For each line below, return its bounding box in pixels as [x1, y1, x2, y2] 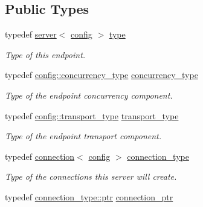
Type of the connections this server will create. [5, 170, 177, 183]
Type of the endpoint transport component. [5, 130, 162, 142]
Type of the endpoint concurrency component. [5, 88, 173, 101]
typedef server [5, 28, 57, 41]
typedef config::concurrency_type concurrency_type [5, 68, 198, 81]
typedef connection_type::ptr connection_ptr [5, 190, 173, 203]
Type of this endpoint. [5, 48, 86, 61]
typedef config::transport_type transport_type [5, 109, 179, 122]
